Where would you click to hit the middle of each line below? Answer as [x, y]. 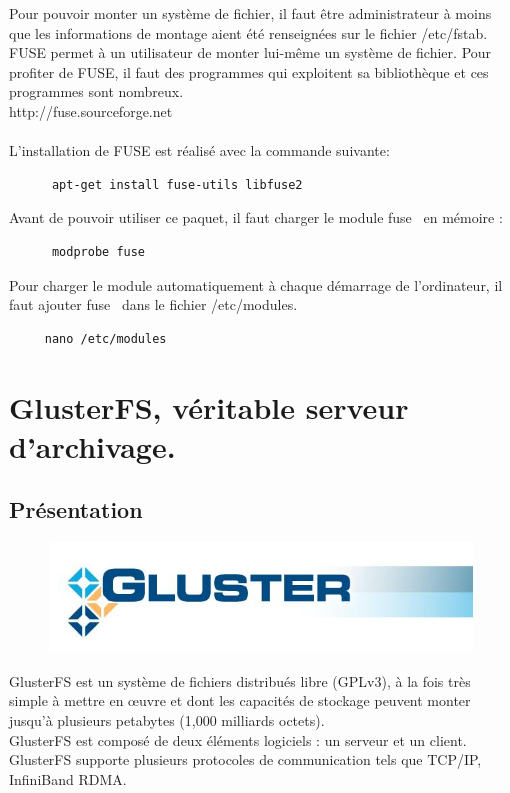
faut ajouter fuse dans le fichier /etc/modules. [153, 304]
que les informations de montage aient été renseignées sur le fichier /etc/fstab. [248, 32]
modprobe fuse [98, 251]
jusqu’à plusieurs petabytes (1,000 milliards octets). [167, 720]
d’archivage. [92, 445]
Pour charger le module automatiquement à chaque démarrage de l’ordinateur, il [256, 284]
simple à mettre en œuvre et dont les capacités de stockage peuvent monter [240, 700]
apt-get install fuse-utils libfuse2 [177, 184]
